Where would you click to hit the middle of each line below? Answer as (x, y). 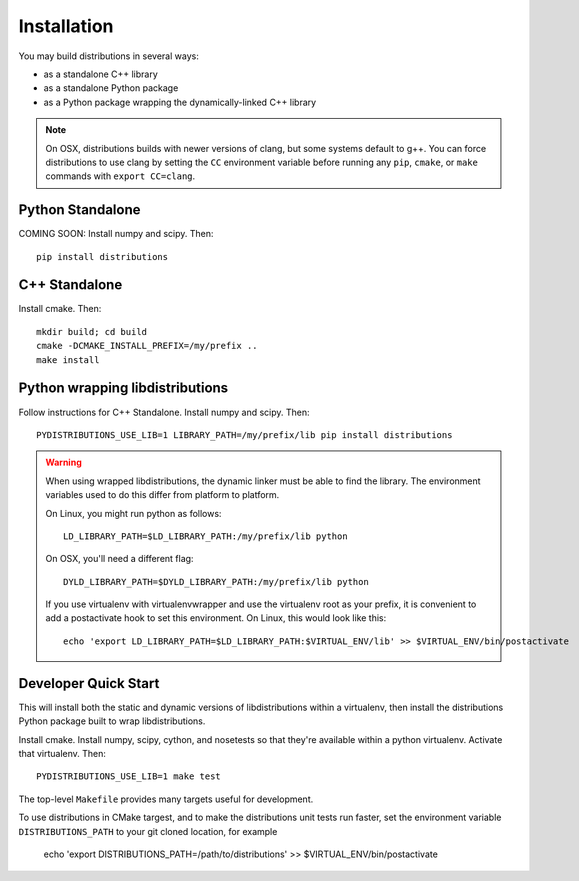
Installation (66, 26)
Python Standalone (79, 210)
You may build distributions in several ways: (108, 56)
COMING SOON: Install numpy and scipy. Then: (116, 234)
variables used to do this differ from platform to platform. (162, 495)
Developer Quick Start (89, 683)
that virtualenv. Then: (62, 753)
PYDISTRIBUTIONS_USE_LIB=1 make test (129, 776)
